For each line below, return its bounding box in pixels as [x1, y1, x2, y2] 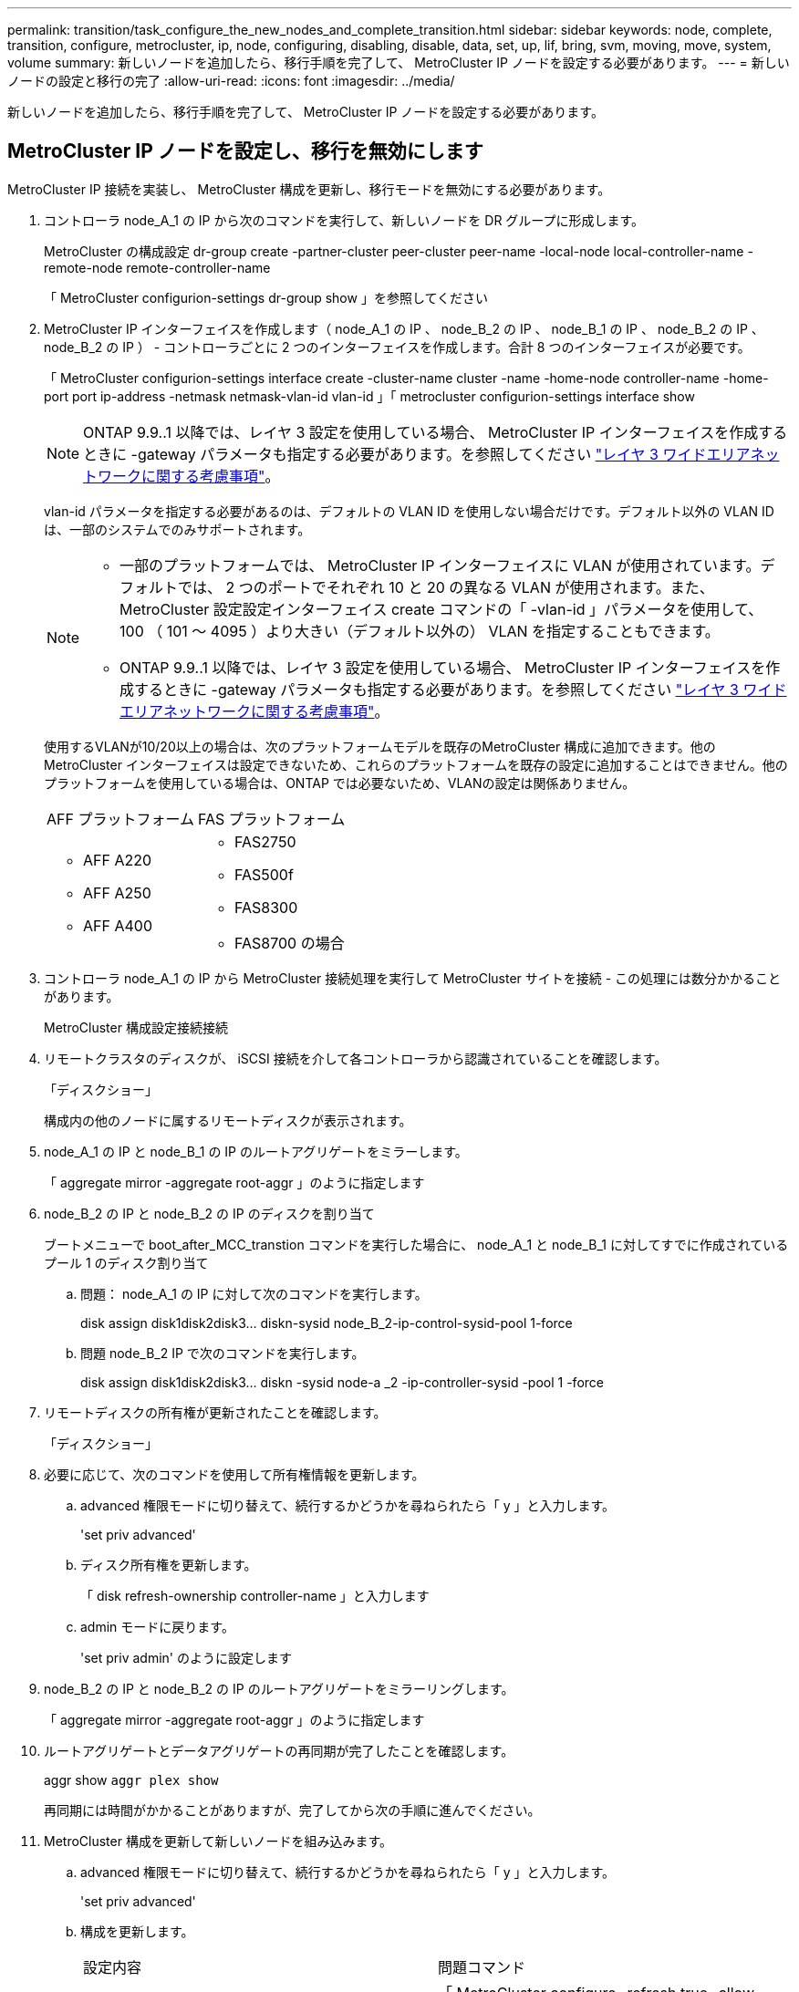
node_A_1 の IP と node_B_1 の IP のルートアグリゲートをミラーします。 [44, 1143, 468, 1159]
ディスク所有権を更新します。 [80, 1556, 257, 1572]
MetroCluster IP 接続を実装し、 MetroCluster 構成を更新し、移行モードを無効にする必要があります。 [7, 181, 611, 197]
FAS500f [233, 865, 294, 884]
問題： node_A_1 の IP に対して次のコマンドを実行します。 [80, 1285, 428, 1302]
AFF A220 [83, 850, 152, 869]
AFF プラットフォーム [47, 809, 194, 828]
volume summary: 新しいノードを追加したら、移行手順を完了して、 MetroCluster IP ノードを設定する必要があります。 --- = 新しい [7, 55, 790, 70]
